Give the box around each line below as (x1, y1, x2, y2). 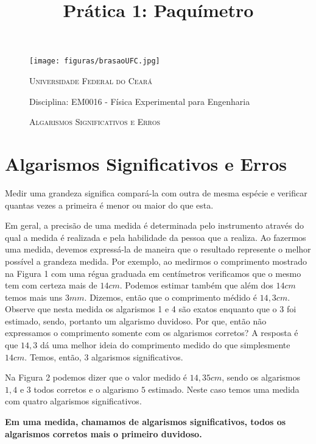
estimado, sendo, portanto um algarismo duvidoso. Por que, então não (5, 314, 267, 327)
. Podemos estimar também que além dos (119, 279, 273, 292)
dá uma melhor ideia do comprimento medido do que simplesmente (40, 338, 290, 351)
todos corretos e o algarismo (33, 382, 139, 395)
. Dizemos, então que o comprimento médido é (84, 290, 257, 303)
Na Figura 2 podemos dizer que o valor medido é (5, 371, 188, 384)
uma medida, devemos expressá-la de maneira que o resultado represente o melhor (5, 243, 311, 256)
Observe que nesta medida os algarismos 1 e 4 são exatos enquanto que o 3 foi (5, 303, 297, 315)
